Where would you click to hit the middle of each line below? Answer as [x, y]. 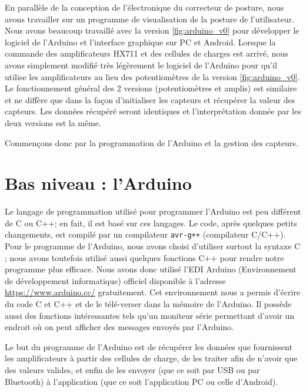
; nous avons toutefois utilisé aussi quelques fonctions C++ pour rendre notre [144, 257]
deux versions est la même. [53, 122]
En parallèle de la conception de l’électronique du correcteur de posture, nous [144, 7]
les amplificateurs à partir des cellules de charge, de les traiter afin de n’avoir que [151, 358]
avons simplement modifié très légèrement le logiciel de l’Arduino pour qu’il [141, 65]
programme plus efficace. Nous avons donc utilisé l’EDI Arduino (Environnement [151, 269]
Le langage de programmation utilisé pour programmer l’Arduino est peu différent [153, 211]
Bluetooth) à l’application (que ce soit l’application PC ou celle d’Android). [142, 381]
